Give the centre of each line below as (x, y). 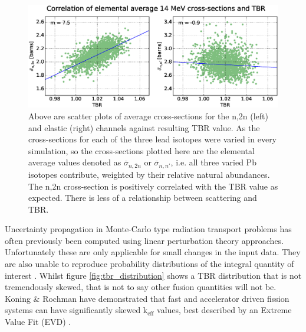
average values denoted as (75, 162)
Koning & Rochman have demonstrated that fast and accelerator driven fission (147, 298)
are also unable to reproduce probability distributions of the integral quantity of (149, 264)
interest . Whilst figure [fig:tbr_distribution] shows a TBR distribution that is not (153, 275)
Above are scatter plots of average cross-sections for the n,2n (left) (148, 116)
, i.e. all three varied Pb (213, 162)
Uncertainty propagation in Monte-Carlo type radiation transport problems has (148, 229)
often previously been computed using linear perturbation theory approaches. (144, 240)
